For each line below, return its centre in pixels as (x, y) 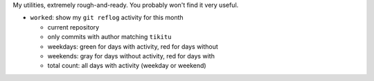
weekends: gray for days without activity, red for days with (131, 56)
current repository (73, 27)
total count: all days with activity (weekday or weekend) (127, 66)
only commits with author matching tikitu (109, 37)
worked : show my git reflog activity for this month (107, 18)
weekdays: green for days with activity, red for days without (133, 46)
